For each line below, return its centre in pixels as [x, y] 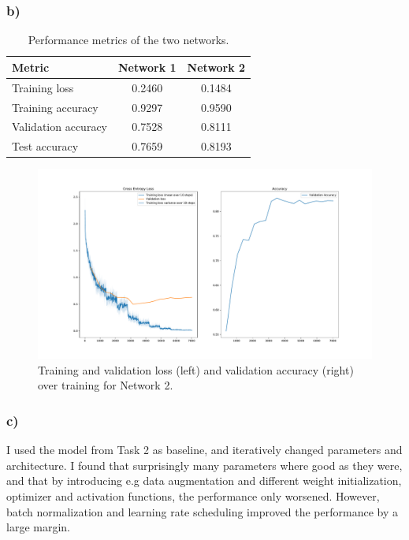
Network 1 [147, 67]
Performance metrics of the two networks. [128, 40]
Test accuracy [45, 146]
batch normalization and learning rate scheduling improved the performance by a [202, 511]
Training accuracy [55, 107]
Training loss [43, 87]
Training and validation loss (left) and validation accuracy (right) [196, 369]
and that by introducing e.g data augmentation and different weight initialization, [204, 480]
